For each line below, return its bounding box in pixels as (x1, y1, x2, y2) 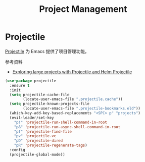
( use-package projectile (5, 78, 56, 83)
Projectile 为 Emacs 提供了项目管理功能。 (5, 48, 90, 54)
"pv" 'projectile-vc (14, 134, 56, 139)
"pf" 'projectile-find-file (14, 129, 72, 134)
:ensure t (9, 83, 30, 88)
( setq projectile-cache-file (9, 92, 70, 97)
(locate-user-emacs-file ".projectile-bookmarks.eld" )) (23, 106, 141, 111)
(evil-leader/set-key (9, 115, 54, 120)
